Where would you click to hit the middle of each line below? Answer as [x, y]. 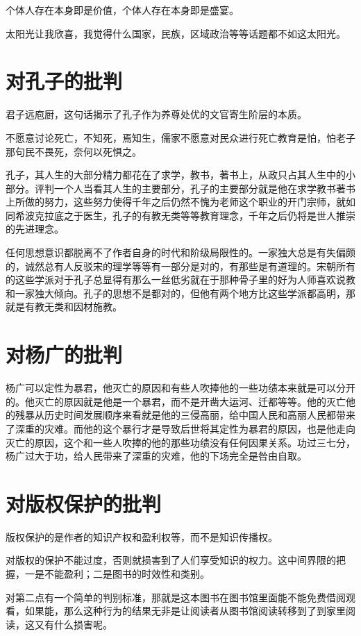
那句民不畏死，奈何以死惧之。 [74, 151]
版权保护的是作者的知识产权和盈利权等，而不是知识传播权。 [142, 536]
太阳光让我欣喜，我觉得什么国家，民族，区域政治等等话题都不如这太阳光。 [176, 33]
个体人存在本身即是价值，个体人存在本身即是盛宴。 [122, 10]
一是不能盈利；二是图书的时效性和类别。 [117, 574]
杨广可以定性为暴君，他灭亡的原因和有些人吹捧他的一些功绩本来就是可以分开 [180, 388]
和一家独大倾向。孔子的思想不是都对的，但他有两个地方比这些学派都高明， [176, 293]
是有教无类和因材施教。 [68, 307]
